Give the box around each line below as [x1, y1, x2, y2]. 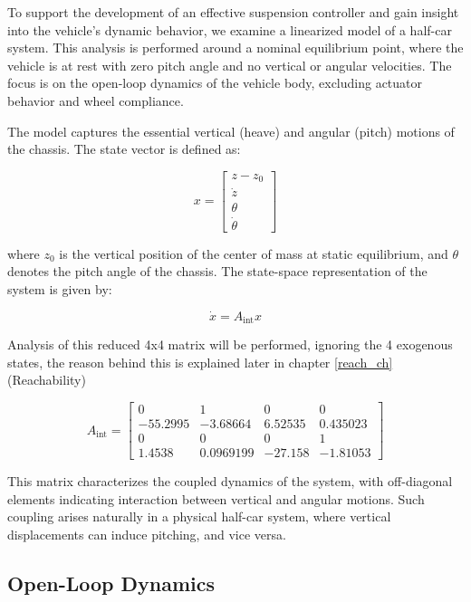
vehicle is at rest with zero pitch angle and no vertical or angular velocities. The [7, 55, 452, 74]
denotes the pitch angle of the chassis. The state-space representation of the [7, 262, 428, 281]
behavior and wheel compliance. [7, 91, 184, 110]
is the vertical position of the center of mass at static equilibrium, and [59, 244, 448, 263]
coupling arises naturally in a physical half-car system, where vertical [7, 507, 391, 526]
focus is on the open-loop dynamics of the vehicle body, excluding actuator [7, 73, 423, 92]
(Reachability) [7, 370, 86, 389]
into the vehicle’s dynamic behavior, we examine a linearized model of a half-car [7, 20, 452, 39]
